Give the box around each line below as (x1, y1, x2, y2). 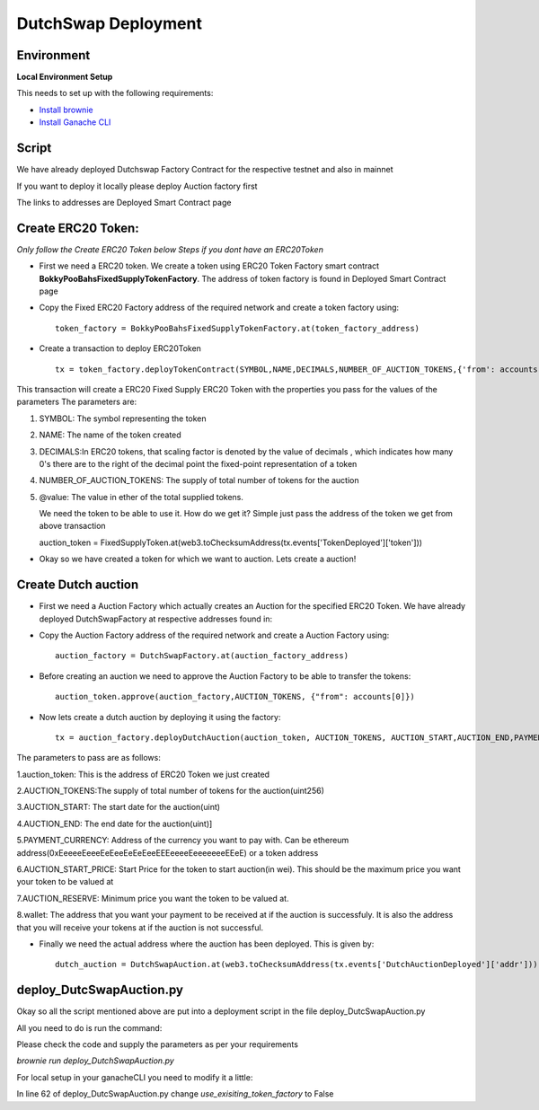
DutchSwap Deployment (16, 13, 202, 33)
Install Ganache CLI (39, 117, 111, 128)
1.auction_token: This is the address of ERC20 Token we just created (16, 769, 269, 780)
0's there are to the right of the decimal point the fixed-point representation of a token (39, 458, 358, 469)
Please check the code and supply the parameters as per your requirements (16, 1039, 298, 1050)
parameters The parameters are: (16, 396, 137, 408)
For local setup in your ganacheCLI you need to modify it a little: (16, 1071, 253, 1082)
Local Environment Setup (16, 72, 113, 83)
